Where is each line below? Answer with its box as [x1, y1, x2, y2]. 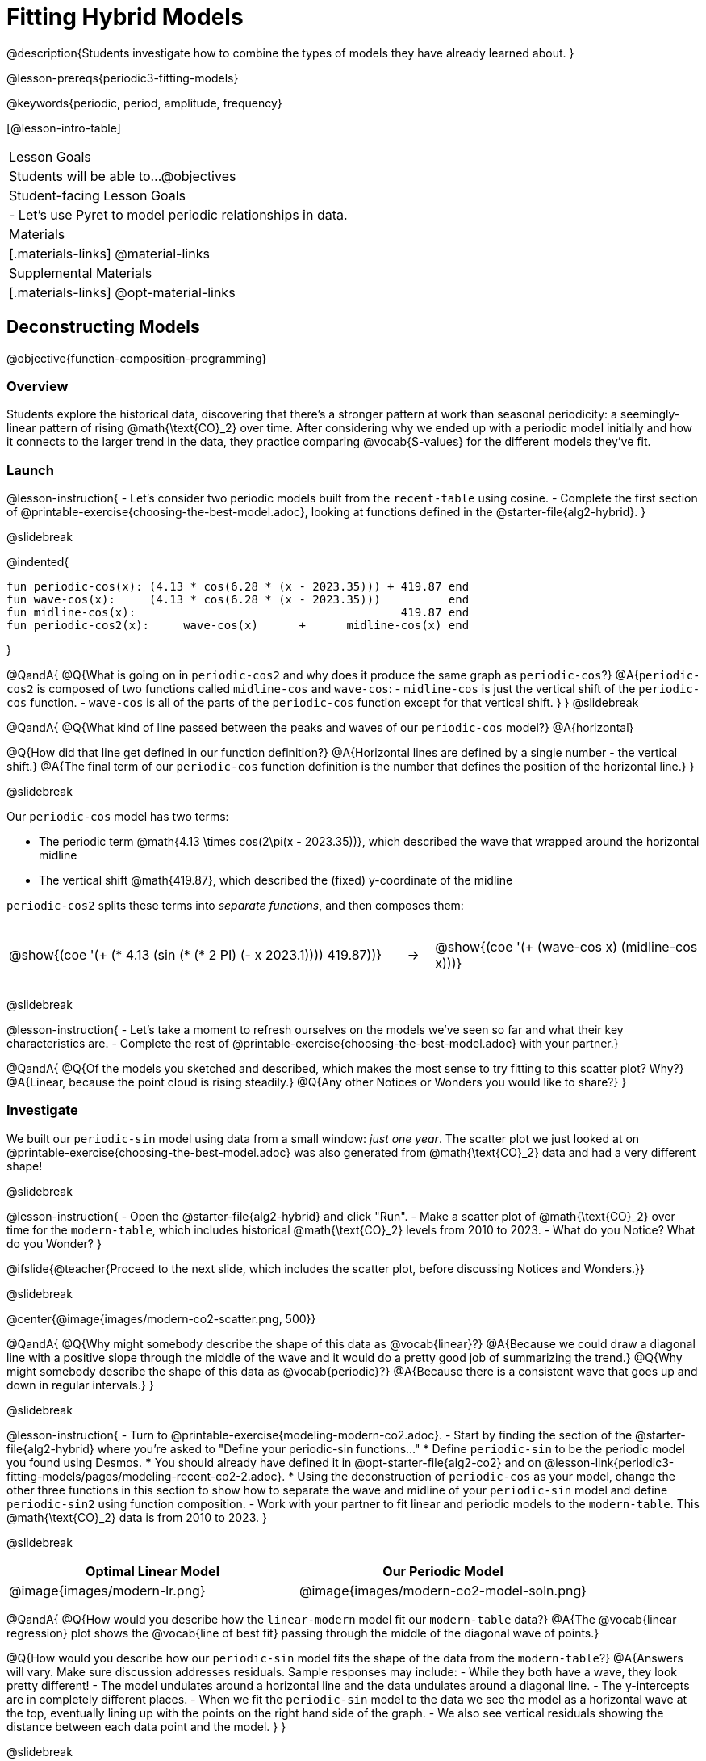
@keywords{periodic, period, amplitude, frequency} [6, 95, 282, 110]
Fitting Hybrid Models [6, 3, 244, 31]
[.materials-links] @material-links [9, 245, 210, 262]
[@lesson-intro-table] [6, 120, 121, 135]
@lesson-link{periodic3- [544, 1455, 675, 1469]
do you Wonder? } [6, 1236, 102, 1250]
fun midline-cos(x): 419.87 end [6, 606, 470, 620]
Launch [6, 461, 54, 478]
